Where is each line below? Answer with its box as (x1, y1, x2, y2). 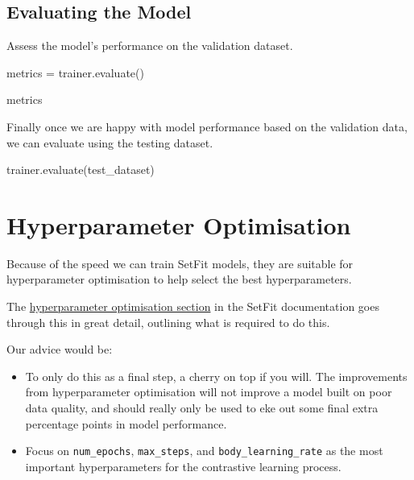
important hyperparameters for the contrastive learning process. (25, 457, 342, 474)
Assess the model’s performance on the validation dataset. (6, 37, 293, 54)
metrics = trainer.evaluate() (6, 64, 144, 81)
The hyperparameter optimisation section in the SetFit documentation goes (6, 298, 379, 315)
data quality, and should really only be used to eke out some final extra (25, 399, 379, 416)
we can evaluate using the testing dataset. (6, 134, 213, 151)
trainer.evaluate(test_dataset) (6, 161, 155, 178)
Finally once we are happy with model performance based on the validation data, (6, 118, 408, 134)
